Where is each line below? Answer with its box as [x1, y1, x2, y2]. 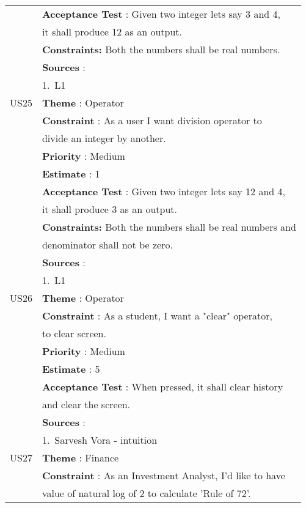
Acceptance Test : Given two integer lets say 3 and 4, [42, 7, 280, 21]
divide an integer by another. [42, 131, 166, 145]
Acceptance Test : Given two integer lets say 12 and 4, [42, 184, 285, 198]
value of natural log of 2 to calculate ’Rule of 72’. [42, 486, 251, 500]
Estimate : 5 [42, 362, 100, 376]
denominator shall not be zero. [42, 237, 173, 252]
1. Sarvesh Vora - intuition [42, 433, 158, 447]
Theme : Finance [42, 450, 119, 465]
